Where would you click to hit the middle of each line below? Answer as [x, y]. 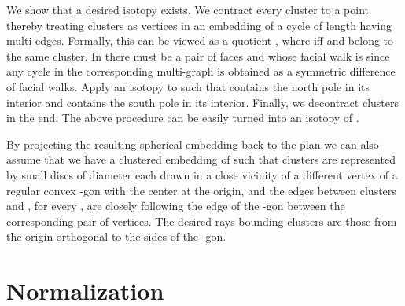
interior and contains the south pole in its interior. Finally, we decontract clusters [202, 102]
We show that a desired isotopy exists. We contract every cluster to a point [188, 9]
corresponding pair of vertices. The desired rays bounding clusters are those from [202, 221]
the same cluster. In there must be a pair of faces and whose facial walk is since [198, 55]
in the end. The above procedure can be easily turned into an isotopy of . [183, 118]
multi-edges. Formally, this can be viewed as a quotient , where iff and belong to [200, 41]
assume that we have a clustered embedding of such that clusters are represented [201, 159]
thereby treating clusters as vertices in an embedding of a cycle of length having [199, 25]
